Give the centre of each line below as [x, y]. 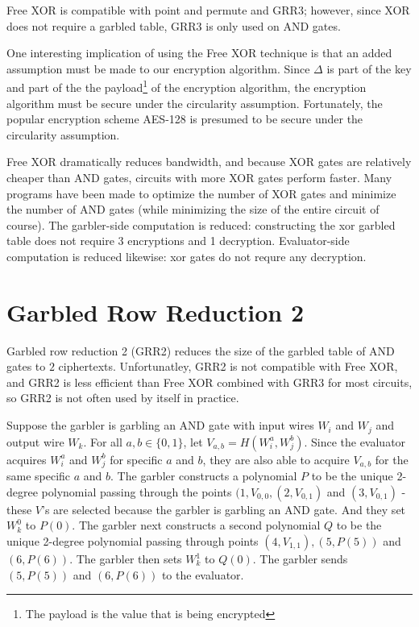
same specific [39, 476]
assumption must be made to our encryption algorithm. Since [158, 68]
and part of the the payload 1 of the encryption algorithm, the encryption [187, 86]
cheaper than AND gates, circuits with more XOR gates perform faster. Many [199, 177]
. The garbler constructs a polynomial [204, 476]
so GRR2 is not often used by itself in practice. [123, 398]
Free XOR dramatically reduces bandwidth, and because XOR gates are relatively [209, 162]
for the [392, 459]
